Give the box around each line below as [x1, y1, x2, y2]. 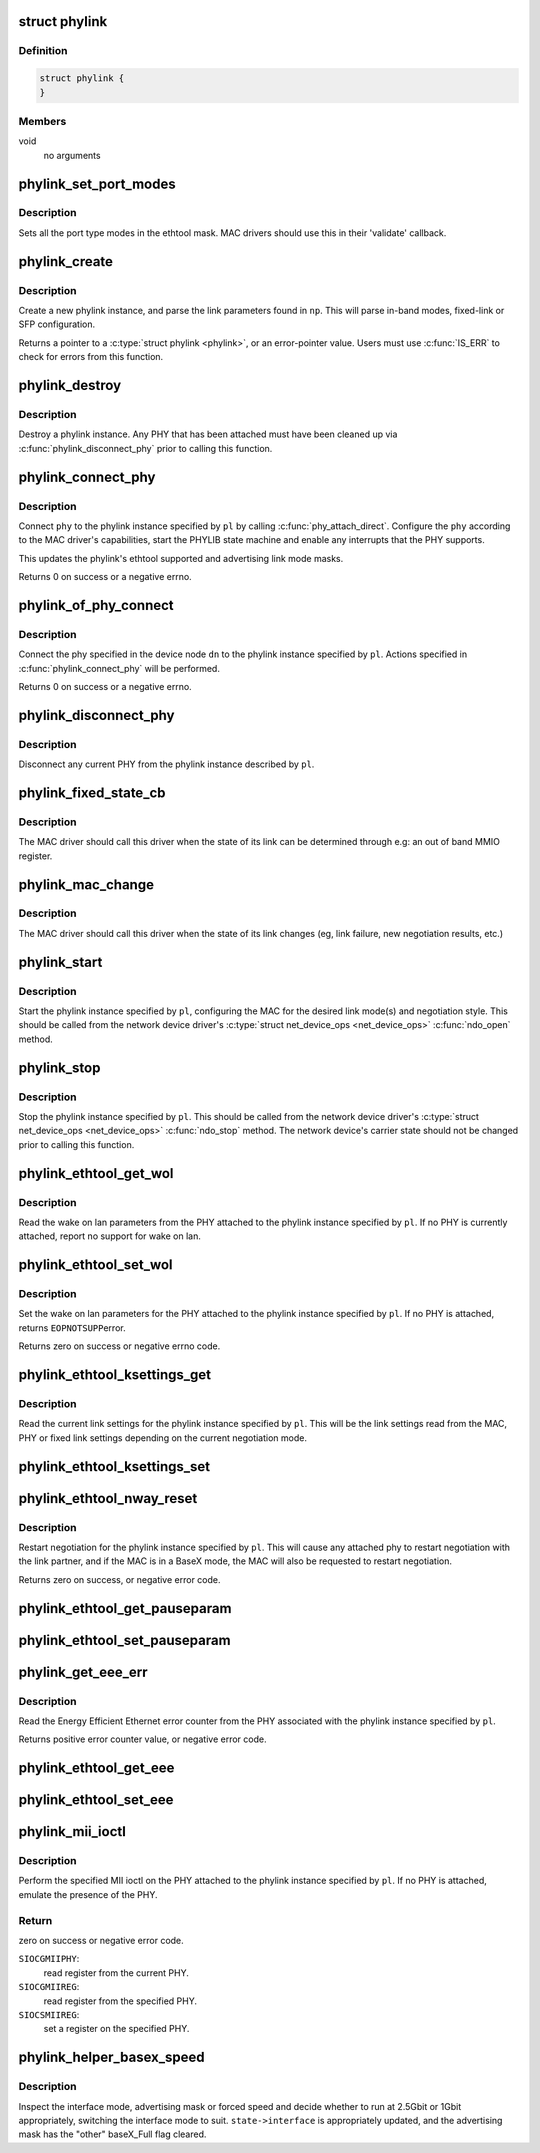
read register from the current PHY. [43, 1966, 190, 1979]
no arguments [43, 149, 101, 161]
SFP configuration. [18, 318, 96, 330]
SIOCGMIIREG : [18, 1981, 80, 1993]
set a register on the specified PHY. [43, 2023, 190, 2035]
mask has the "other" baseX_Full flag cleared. [18, 2128, 207, 2140]
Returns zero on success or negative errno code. [18, 1340, 221, 1352]
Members [18, 114, 67, 128]
